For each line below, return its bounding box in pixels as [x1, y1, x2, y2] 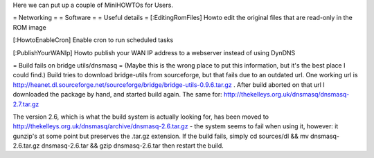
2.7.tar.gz [12, 100, 39, 108]
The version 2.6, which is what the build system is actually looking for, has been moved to [12, 112, 269, 121]
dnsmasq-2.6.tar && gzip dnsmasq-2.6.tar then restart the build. [41, 141, 224, 150]
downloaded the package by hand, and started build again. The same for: [12, 90, 223, 99]
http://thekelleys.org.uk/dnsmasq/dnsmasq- [223, 90, 350, 99]
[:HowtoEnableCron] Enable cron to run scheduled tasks [12, 36, 174, 44]
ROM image [12, 23, 46, 31]
